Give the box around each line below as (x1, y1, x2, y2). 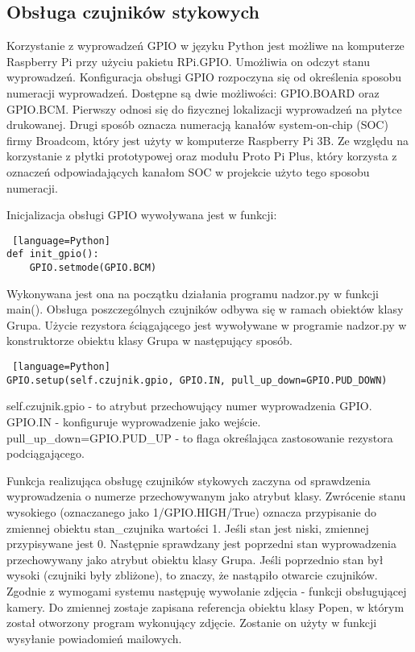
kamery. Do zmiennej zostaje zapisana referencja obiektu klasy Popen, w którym (6, 598, 405, 615)
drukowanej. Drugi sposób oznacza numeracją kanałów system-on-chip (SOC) (6, 116, 388, 133)
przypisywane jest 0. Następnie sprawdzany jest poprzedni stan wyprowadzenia (6, 535, 397, 552)
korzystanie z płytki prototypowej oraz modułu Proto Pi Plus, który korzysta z (6, 147, 397, 164)
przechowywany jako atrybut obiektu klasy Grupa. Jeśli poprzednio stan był (6, 550, 384, 567)
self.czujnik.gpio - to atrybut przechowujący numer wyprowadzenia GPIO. (6, 397, 372, 414)
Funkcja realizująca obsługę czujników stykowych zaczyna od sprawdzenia (6, 471, 371, 488)
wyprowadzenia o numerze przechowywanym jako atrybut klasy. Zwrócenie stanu (6, 488, 406, 505)
